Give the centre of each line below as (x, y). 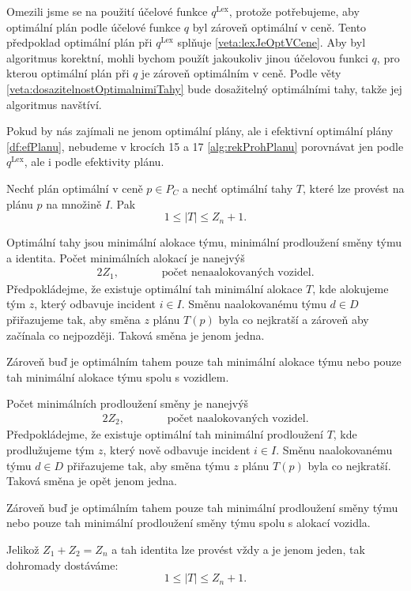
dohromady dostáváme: (62, 565)
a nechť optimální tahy (238, 188)
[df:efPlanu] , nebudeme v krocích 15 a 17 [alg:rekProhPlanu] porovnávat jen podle (205, 146)
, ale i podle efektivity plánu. (94, 162)
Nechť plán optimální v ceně (75, 188)
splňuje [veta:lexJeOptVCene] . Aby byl (271, 42)
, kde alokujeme (351, 288)
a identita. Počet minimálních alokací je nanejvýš (126, 257)
